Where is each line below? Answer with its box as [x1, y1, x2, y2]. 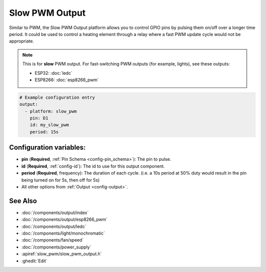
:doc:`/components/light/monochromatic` [21, 230, 105, 236]
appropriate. [9, 38, 34, 44]
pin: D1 [30, 116, 49, 121]
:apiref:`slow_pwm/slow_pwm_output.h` [21, 251, 102, 257]
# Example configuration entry [19, 94, 96, 100]
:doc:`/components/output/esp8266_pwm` [21, 216, 108, 222]
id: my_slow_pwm [30, 122, 69, 128]
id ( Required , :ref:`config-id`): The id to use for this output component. [21, 163, 165, 169]
